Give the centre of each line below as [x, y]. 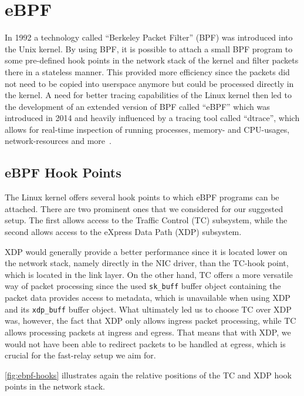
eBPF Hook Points [63, 172]
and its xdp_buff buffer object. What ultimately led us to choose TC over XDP [148, 309]
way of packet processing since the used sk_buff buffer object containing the [143, 286]
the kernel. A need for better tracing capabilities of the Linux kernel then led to [148, 95]
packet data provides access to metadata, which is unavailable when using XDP [148, 298]
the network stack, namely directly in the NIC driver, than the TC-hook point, [147, 263]
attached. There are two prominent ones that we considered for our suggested [144, 208]
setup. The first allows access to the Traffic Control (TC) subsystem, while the [146, 220]
